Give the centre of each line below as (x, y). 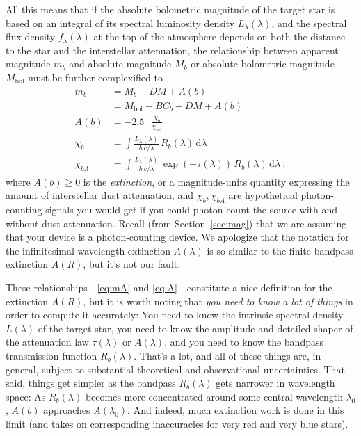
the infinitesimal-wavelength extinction (88, 250)
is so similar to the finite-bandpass (280, 250)
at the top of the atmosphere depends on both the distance (219, 37)
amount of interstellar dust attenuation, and (100, 195)
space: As (26, 396)
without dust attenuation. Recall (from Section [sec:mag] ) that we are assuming (176, 223)
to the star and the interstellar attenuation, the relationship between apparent (172, 50)
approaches (67, 410)
